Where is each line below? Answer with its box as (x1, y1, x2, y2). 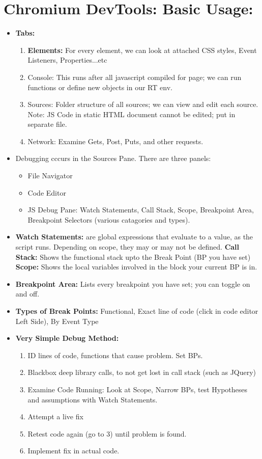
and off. (15, 288, 40, 299)
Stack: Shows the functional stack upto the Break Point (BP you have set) (15, 251, 251, 262)
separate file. (27, 119, 67, 129)
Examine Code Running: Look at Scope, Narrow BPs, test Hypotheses (27, 384, 248, 394)
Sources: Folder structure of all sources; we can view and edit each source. (27, 99, 258, 110)
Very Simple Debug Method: (15, 333, 119, 343)
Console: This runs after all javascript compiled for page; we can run (27, 71, 242, 82)
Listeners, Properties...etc (27, 55, 107, 65)
